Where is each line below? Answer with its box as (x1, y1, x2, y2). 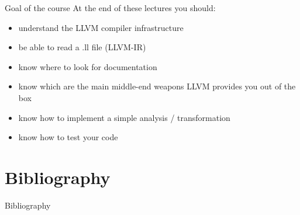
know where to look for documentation (18, 60, 157, 72)
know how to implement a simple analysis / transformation (18, 111, 230, 123)
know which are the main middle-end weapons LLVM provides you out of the (18, 80, 296, 92)
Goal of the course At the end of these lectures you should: (5, 2, 216, 13)
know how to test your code (18, 131, 118, 143)
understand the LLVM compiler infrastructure (18, 21, 184, 33)
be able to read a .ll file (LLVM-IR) (18, 41, 146, 53)
